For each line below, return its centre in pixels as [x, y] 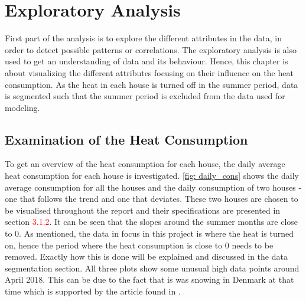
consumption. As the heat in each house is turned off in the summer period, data [152, 84]
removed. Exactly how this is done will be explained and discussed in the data [146, 256]
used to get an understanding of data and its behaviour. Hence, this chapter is [147, 61]
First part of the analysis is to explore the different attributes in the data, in [144, 38]
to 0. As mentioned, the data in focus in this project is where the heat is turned [149, 233]
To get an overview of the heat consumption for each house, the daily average [145, 164]
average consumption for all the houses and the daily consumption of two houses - [153, 187]
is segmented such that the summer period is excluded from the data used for [145, 96]
